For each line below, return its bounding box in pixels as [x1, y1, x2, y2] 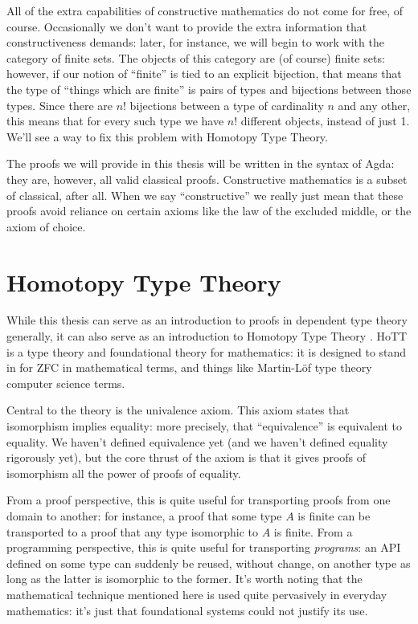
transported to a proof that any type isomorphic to [6, 523, 259, 540]
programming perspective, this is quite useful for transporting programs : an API [6, 539, 401, 556]
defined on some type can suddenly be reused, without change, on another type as [6, 554, 411, 571]
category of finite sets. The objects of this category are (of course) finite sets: [6, 49, 385, 66]
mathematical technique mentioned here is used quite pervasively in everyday [6, 585, 387, 602]
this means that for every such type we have [6, 112, 224, 129]
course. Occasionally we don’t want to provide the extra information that [6, 18, 367, 35]
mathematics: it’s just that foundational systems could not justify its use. [6, 602, 368, 618]
